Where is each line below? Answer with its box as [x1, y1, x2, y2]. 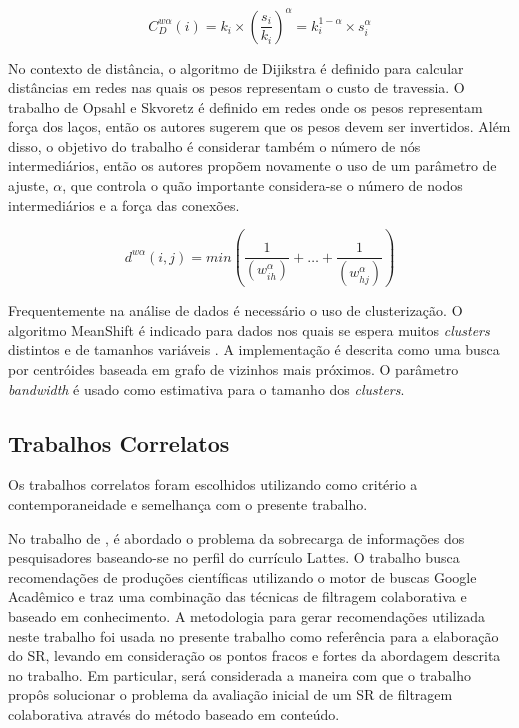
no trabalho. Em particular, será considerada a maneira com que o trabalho [8, 664, 472, 685]
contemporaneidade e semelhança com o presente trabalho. [8, 493, 368, 514]
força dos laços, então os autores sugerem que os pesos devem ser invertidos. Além [8, 116, 511, 137]
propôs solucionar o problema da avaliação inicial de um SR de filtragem [8, 684, 453, 705]
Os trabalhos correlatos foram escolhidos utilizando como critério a [8, 474, 418, 495]
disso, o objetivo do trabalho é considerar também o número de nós [8, 135, 421, 156]
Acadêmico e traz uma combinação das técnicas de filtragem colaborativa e [8, 586, 467, 607]
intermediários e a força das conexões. [8, 194, 240, 215]
